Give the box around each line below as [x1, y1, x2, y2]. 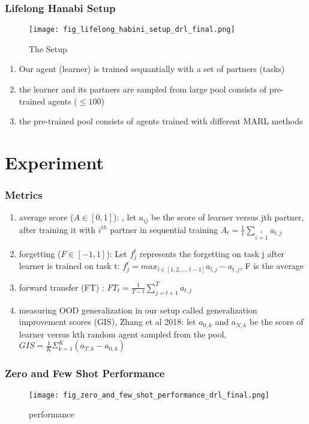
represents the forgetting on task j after [139, 247, 284, 259]
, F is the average [239, 259, 304, 272]
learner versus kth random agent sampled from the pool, [19, 327, 227, 340]
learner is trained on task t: [19, 259, 120, 272]
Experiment [5, 150, 104, 175]
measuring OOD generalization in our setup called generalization [19, 303, 257, 316]
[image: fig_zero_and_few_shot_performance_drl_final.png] [29, 390, 269, 399]
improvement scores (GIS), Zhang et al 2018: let [19, 315, 196, 328]
